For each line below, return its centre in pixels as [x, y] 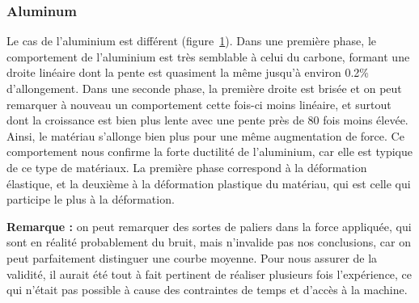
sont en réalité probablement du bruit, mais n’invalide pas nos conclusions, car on [209, 242]
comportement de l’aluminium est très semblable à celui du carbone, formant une [208, 56]
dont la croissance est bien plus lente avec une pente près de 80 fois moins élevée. [207, 120]
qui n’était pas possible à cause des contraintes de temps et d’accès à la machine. [207, 290]
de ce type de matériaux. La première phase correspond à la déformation [187, 167]
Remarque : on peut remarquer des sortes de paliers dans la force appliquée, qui [209, 226]
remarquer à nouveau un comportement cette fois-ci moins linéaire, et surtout [199, 104]
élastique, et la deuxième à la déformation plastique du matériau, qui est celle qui [209, 183]
